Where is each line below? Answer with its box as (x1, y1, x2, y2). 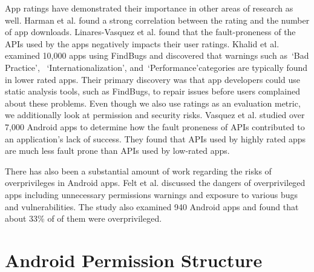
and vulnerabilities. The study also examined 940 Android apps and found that (5, 200, 299, 213)
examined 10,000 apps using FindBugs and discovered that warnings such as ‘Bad (5, 49, 309, 62)
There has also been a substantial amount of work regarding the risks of (5, 164, 272, 177)
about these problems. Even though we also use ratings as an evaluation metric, (5, 96, 301, 109)
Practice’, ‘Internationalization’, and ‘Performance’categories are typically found (5, 61, 308, 73)
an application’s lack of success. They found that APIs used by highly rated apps (5, 132, 306, 145)
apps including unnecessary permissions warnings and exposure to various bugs (5, 188, 298, 201)
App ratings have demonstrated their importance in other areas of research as (5, 2, 293, 14)
